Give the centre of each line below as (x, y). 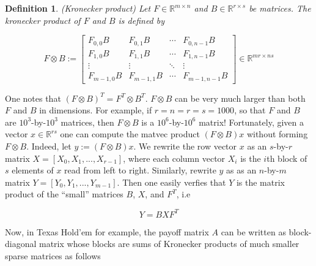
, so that (250, 110)
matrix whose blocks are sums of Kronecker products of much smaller (169, 244)
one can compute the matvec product (130, 134)
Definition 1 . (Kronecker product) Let (78, 8)
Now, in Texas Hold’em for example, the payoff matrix (107, 231)
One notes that (33, 98)
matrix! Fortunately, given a (251, 122)
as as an (241, 170)
